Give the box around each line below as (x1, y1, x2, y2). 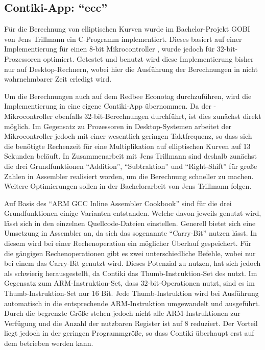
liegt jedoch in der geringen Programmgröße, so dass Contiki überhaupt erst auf (4, 328, 254, 338)
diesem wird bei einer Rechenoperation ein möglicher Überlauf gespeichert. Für (4, 238, 252, 248)
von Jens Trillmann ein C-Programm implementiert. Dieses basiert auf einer (4, 33, 242, 44)
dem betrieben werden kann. (4, 338, 93, 348)
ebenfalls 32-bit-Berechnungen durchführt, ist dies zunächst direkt (55, 110, 261, 121)
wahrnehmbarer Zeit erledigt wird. (4, 73, 112, 84)
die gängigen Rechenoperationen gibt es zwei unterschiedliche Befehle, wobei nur (4, 247, 256, 258)
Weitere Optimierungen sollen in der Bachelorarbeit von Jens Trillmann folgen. (4, 181, 252, 191)
